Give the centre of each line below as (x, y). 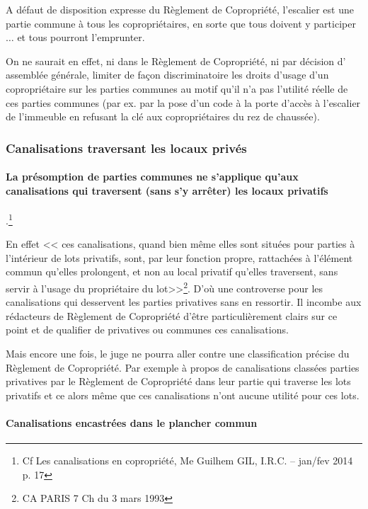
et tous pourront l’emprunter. (81, 37)
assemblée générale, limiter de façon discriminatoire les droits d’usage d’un (167, 75)
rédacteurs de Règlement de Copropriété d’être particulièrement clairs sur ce (172, 315)
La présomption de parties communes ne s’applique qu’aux (152, 177)
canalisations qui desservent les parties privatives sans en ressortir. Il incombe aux (184, 302)
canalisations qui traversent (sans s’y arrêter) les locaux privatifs (167, 190)
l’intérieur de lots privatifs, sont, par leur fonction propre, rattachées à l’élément (179, 257)
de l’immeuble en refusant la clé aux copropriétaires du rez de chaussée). (163, 116)
